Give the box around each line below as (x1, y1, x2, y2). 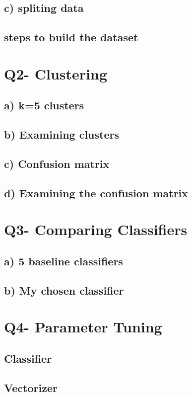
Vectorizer (4, 380, 58, 395)
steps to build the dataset (4, 29, 138, 45)
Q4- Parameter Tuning (4, 317, 162, 337)
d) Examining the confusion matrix (4, 185, 189, 200)
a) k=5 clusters (4, 97, 84, 113)
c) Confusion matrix (4, 156, 110, 171)
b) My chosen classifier (4, 282, 124, 298)
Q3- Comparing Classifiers (4, 219, 188, 239)
